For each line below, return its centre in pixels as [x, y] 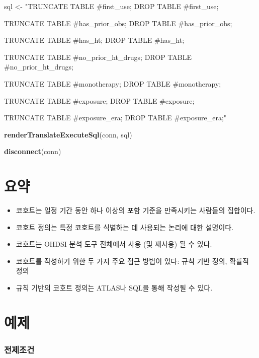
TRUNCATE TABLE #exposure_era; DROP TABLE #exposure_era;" [115, 118]
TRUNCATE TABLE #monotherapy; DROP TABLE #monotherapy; [113, 83]
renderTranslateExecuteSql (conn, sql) [68, 134]
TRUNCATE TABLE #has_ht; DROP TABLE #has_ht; [94, 40]
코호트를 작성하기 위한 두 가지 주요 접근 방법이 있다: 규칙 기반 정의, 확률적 [132, 261]
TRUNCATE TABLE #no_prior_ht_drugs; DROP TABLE [98, 57]
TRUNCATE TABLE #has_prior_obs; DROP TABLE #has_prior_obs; [118, 23]
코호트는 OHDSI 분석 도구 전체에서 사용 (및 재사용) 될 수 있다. [114, 244]
